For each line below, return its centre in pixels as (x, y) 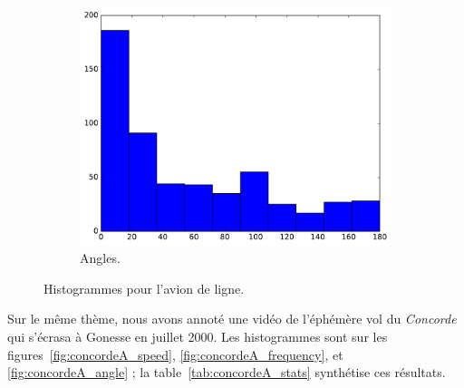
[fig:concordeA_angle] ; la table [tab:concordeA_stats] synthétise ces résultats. (227, 372)
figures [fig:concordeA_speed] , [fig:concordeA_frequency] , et (175, 354)
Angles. (100, 258)
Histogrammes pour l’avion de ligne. (144, 288)
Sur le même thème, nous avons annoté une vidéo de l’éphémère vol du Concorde (232, 319)
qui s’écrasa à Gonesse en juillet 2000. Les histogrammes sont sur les (198, 337)
